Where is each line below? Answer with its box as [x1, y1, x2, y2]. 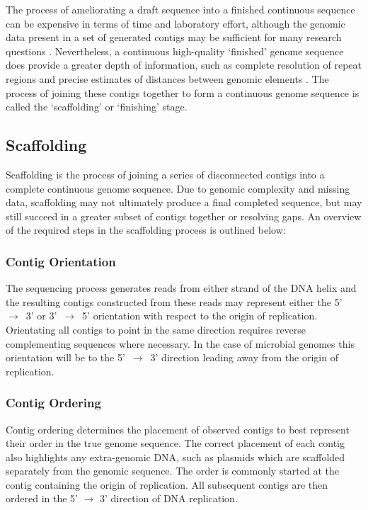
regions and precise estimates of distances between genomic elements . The [6, 71, 329, 86]
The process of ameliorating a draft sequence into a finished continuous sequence [6, 2, 355, 16]
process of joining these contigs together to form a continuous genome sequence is [6, 85, 360, 100]
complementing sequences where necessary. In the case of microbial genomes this [6, 336, 355, 351]
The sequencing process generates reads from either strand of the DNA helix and [6, 280, 357, 295]
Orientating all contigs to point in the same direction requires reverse [6, 322, 306, 336]
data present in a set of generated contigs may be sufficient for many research [6, 30, 342, 45]
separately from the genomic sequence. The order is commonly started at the [6, 463, 340, 478]
